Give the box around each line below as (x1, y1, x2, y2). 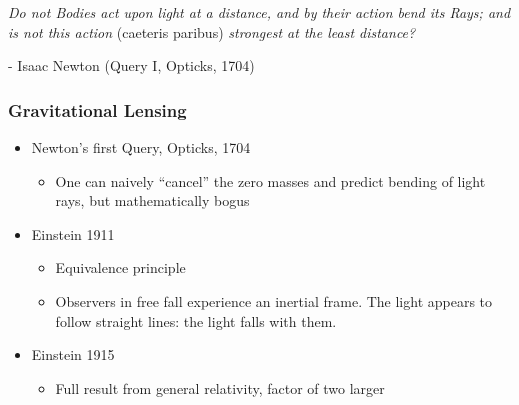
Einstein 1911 (31, 223, 115, 244)
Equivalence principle (55, 257, 186, 278)
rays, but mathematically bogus (55, 190, 250, 211)
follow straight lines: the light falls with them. (55, 310, 337, 331)
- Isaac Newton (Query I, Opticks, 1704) (8, 55, 255, 76)
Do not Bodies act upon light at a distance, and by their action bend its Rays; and (8, 2, 511, 22)
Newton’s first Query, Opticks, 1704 (31, 137, 251, 157)
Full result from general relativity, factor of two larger (55, 377, 385, 398)
